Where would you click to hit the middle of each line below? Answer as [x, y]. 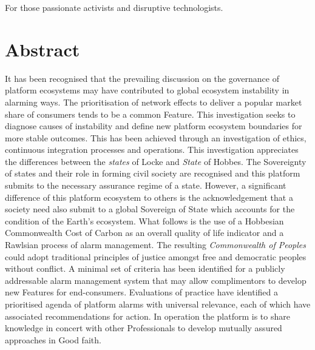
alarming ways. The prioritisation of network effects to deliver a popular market [154, 102]
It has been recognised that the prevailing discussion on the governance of [142, 78]
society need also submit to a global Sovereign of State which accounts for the [150, 209]
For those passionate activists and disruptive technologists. [114, 7]
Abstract [42, 49]
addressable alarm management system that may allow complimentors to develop [156, 280]
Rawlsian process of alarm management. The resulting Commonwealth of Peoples [156, 245]
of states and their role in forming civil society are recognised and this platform [153, 173]
